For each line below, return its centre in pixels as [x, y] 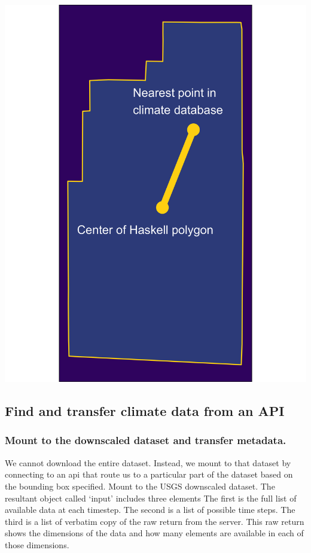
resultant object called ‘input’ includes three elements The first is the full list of [151, 498]
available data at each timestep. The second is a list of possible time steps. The [150, 510]
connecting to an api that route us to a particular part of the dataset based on [149, 474]
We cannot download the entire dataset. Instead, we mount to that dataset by [148, 462]
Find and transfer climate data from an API [145, 411]
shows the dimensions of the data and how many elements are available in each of [154, 533]
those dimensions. [37, 544]
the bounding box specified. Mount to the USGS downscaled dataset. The [140, 486]
